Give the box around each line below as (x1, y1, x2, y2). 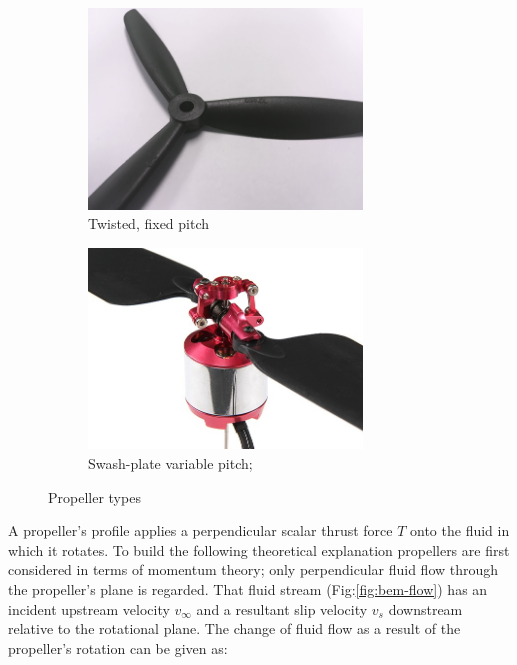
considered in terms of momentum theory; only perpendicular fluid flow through (8, 559, 499, 580)
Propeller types (48, 486, 141, 507)
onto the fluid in (410, 520, 510, 541)
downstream (388, 598, 463, 619)
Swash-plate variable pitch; (88, 453, 253, 474)
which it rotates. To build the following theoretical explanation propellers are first (8, 539, 510, 560)
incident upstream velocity (8, 598, 170, 619)
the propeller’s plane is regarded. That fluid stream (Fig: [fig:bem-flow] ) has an (8, 579, 488, 600)
